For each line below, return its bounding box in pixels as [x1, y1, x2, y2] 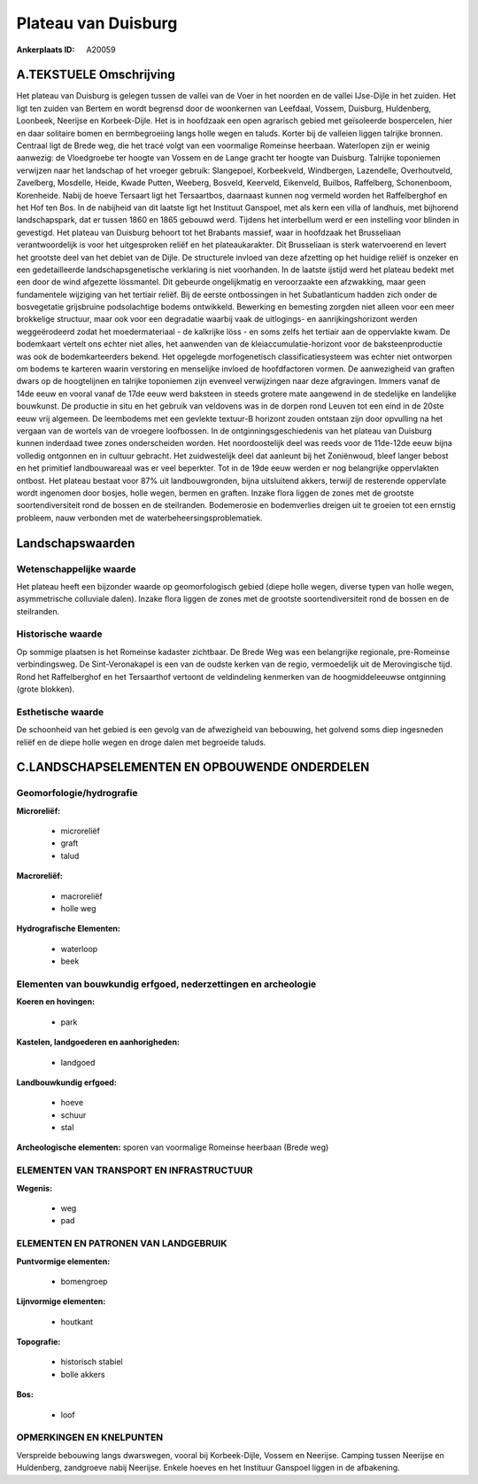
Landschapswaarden [16, 535, 135, 551]
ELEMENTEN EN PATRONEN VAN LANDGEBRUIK [16, 1238, 227, 1250]
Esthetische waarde [16, 706, 104, 718]
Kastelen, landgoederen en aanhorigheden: [16, 1037, 181, 1048]
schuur [60, 1109, 87, 1121]
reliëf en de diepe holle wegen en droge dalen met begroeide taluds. [16, 737, 266, 747]
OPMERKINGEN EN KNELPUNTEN [16, 1432, 164, 1444]
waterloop [60, 943, 98, 954]
